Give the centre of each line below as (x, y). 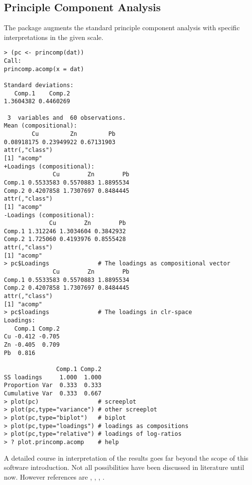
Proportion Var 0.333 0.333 (53, 385)
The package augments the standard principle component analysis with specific (122, 28)
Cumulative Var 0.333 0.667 (53, 393)
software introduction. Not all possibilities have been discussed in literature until (124, 467)
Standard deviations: (39, 85)
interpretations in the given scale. (54, 37)
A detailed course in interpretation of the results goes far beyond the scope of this (126, 457)
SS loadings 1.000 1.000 (53, 377)
